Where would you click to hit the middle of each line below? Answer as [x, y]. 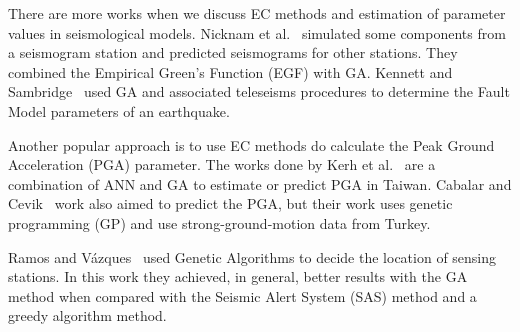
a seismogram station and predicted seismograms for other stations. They [233, 52]
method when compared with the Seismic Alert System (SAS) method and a [242, 295]
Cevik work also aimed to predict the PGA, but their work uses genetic [230, 203]
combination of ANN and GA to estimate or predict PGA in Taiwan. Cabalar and [260, 183]
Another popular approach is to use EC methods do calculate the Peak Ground [251, 144]
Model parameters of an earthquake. [119, 110]
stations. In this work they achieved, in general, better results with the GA [238, 276]
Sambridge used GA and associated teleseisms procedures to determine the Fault [259, 91]
